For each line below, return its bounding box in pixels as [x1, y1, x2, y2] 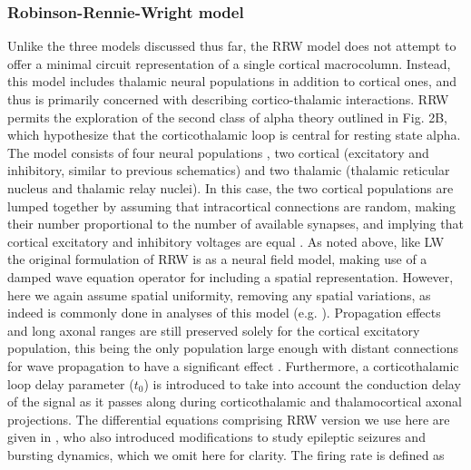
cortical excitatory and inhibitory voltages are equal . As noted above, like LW [7, 231, 445, 250]
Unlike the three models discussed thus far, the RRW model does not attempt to [7, 36, 456, 55]
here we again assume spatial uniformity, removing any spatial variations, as [7, 285, 431, 304]
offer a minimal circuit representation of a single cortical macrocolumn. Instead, [7, 54, 451, 73]
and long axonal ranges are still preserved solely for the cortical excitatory [7, 320, 420, 339]
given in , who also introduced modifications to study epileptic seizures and [7, 427, 426, 446]
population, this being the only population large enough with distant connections [7, 338, 458, 357]
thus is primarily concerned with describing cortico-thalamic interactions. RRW [7, 90, 449, 108]
